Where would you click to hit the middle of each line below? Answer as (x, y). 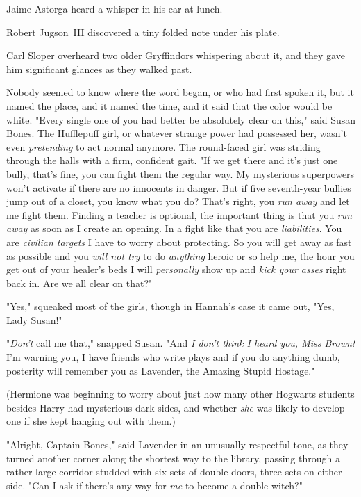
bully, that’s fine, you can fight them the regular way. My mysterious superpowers (180, 173)
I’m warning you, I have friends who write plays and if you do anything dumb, (173, 357)
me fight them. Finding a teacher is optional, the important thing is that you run (179, 214)
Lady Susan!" (34, 319)
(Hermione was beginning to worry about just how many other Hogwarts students (180, 394)
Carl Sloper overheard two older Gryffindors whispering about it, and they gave (176, 55)
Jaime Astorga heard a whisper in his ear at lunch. (115, 8)
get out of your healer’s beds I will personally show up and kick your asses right (176, 269)
